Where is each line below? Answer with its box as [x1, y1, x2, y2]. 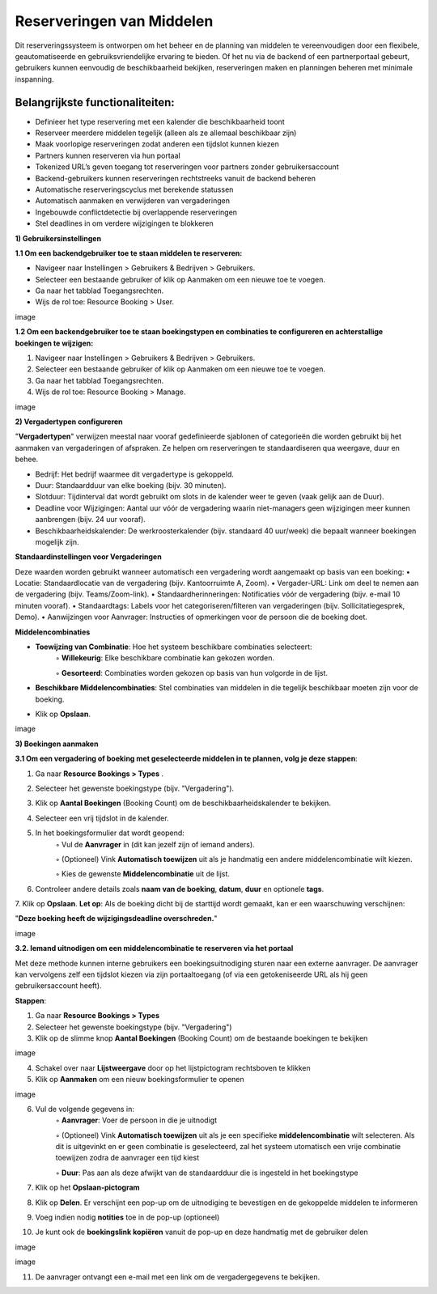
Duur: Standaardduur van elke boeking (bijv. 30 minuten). [35, 480, 227, 490]
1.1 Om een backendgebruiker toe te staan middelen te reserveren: [15, 248, 243, 258]
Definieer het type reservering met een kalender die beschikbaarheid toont [35, 117, 285, 126]
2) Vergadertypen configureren [15, 417, 123, 426]
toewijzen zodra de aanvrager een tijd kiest [55, 1153, 200, 1163]
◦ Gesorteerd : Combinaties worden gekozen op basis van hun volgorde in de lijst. [55, 668, 328, 677]
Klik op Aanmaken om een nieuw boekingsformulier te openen [35, 1075, 244, 1084]
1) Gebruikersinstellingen [15, 233, 101, 243]
